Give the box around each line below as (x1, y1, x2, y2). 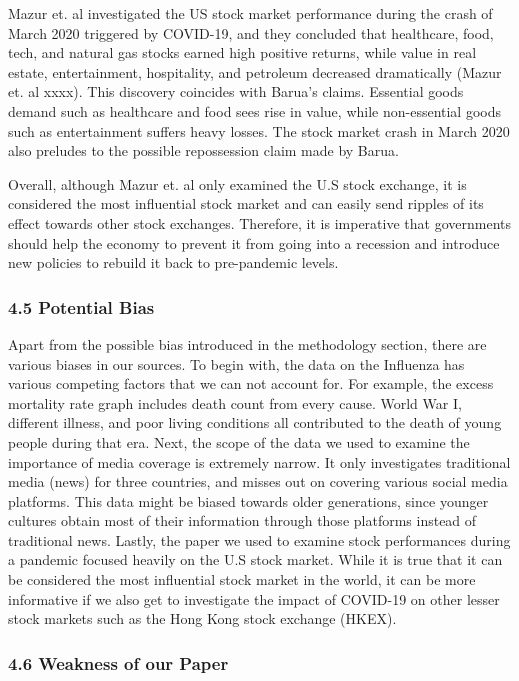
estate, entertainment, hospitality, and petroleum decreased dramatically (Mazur (8, 61, 502, 82)
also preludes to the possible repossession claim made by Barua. (8, 140, 399, 161)
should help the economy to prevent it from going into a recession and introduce (8, 232, 500, 253)
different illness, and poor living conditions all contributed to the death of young (8, 412, 502, 433)
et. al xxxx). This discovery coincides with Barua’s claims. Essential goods (8, 81, 464, 102)
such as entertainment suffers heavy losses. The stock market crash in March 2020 (8, 120, 510, 141)
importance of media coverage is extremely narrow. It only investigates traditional (8, 451, 511, 472)
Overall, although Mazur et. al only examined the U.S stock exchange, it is (8, 173, 467, 194)
